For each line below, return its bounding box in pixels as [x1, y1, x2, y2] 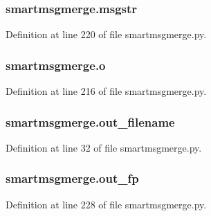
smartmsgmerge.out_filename [6, 113, 175, 130]
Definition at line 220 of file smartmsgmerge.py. [6, 27, 207, 42]
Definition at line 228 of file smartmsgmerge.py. [6, 197, 207, 211]
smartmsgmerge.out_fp [6, 170, 139, 187]
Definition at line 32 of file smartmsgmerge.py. [6, 140, 202, 154]
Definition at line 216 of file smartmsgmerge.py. [6, 84, 207, 98]
